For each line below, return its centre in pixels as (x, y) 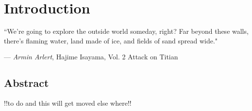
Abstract (26, 83)
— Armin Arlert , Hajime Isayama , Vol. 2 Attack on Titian (91, 57)
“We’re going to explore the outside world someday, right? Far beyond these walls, (126, 31)
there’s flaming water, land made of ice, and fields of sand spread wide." (111, 40)
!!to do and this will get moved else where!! (68, 103)
